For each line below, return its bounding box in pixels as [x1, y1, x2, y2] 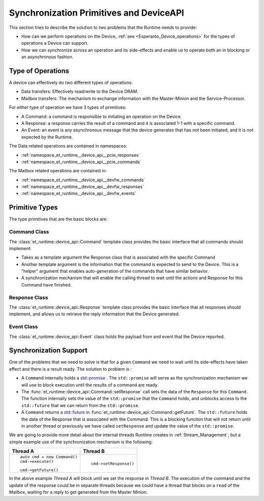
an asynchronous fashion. [21, 54, 74, 60]
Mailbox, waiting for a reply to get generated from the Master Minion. [9, 489, 148, 495]
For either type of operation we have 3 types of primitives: [9, 104, 127, 110]
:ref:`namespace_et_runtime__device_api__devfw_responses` [21, 184, 144, 190]
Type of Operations [9, 67, 69, 75]
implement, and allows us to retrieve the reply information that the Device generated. [9, 311, 180, 317]
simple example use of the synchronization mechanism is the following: [9, 439, 153, 445]
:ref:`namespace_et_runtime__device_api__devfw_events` [21, 191, 136, 196]
